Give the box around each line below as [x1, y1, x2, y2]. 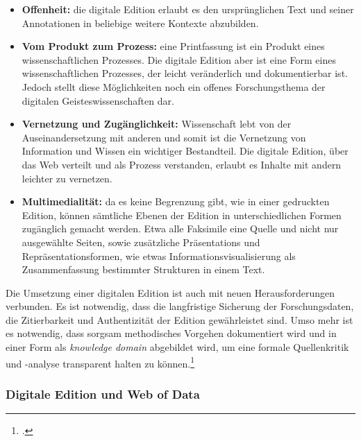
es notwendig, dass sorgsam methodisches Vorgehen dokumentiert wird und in [6, 326, 337, 340]
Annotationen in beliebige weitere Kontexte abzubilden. [22, 15, 259, 30]
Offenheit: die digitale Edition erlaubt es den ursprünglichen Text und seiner [22, 2, 354, 16]
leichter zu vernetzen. [22, 171, 112, 185]
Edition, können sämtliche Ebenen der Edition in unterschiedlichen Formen [22, 207, 342, 222]
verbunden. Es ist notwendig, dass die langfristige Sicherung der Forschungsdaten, [6, 299, 354, 313]
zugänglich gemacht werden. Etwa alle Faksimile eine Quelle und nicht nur [22, 221, 339, 236]
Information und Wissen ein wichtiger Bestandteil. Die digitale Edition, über [22, 144, 349, 158]
